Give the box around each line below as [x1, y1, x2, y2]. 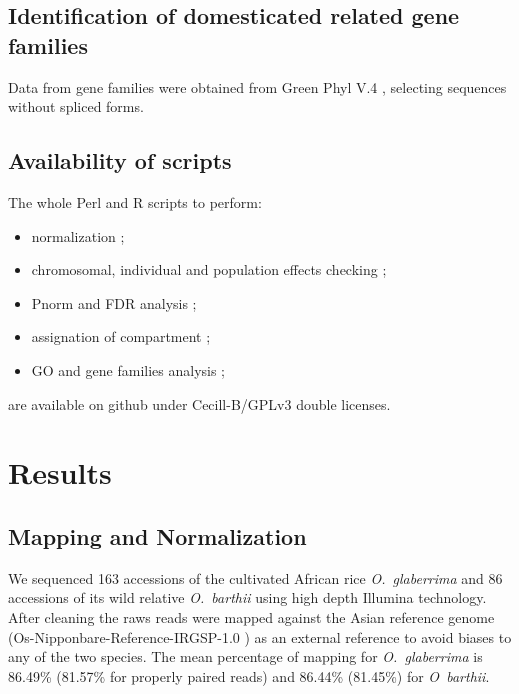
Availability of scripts [8, 145, 232, 176]
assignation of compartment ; [31, 326, 211, 347]
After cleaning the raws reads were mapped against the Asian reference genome [8, 606, 495, 627]
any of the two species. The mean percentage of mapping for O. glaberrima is [8, 646, 483, 667]
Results [8, 452, 112, 493]
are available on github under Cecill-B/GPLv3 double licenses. [8, 393, 391, 414]
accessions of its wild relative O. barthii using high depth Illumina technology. [8, 587, 487, 608]
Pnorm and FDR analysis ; [31, 292, 197, 313]
